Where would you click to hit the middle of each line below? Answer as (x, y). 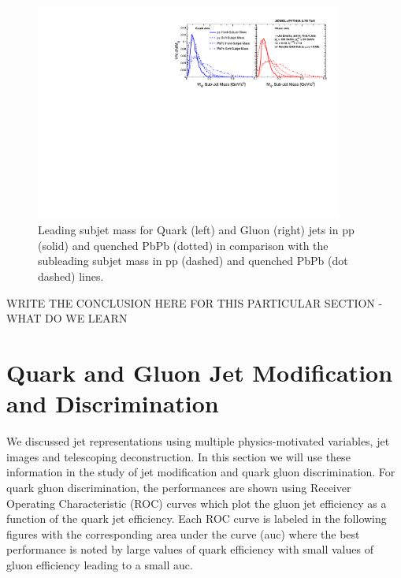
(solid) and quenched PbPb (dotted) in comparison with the (183, 245)
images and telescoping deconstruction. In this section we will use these (178, 456)
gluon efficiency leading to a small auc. (100, 564)
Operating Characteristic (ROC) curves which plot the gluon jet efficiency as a (197, 503)
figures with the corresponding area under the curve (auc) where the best (183, 533)
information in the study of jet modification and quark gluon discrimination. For (201, 472)
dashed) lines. (71, 276)
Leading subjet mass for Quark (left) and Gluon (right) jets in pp (196, 230)
